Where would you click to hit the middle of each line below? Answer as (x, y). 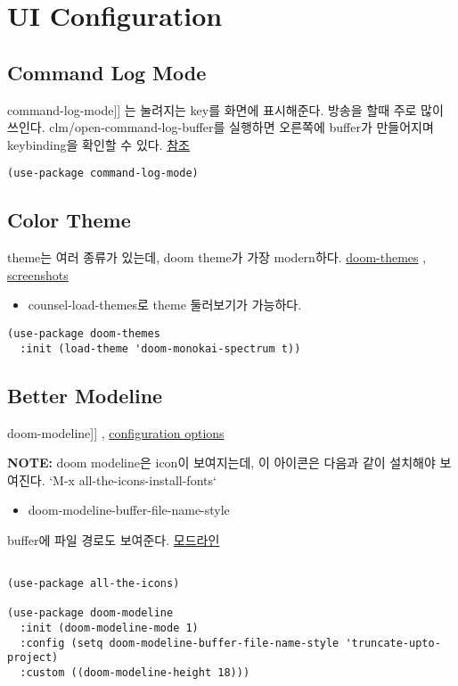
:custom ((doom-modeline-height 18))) (135, 673)
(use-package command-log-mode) (103, 174)
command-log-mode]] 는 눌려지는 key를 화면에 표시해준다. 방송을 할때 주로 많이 (225, 109)
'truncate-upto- (393, 643)
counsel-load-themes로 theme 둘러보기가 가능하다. (165, 305)
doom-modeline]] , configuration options (116, 432)
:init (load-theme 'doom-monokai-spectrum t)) (160, 348)
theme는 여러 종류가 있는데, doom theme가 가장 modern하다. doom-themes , (217, 257)
